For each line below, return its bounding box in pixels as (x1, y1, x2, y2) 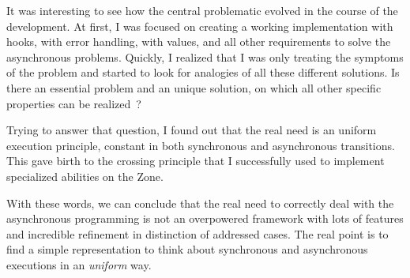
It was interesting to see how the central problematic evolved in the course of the (6, 2, 398, 18)
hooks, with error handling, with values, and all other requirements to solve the (6, 33, 391, 50)
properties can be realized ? (6, 95, 141, 111)
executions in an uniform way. (6, 256, 152, 272)
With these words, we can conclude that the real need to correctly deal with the (6, 194, 394, 211)
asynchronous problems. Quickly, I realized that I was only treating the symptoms (6, 48, 404, 65)
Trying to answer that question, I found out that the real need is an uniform (6, 122, 377, 138)
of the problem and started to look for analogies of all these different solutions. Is (6, 64, 400, 81)
